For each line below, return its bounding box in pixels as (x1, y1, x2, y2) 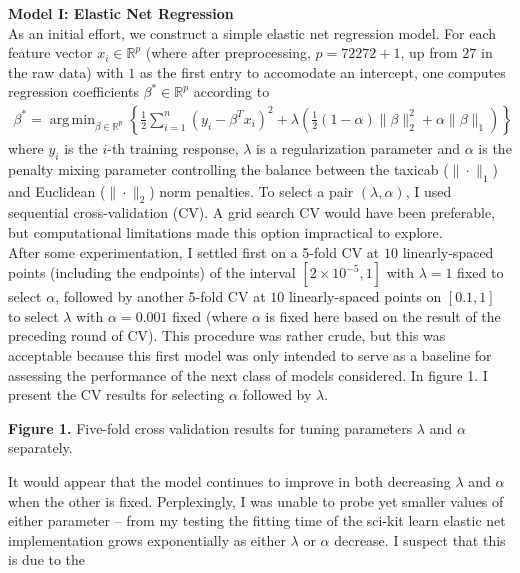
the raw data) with (8, 61, 124, 82)
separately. (8, 437, 73, 458)
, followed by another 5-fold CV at (55, 286, 266, 307)
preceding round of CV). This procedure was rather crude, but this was (8, 325, 446, 346)
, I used (405, 180, 452, 201)
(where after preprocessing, (145, 42, 311, 63)
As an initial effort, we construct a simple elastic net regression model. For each (8, 22, 497, 43)
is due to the (8, 549, 86, 570)
